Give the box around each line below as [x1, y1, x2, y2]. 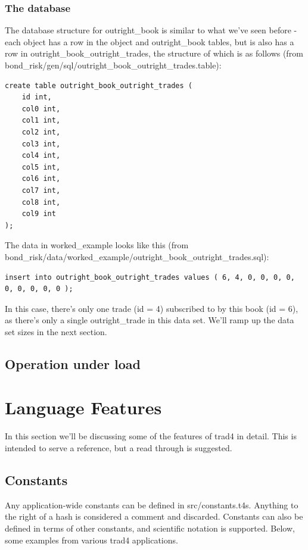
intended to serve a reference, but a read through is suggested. [5, 441, 232, 454]
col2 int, [21, 127, 61, 136]
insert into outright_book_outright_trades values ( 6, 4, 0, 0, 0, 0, [5, 273, 295, 282]
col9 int [21, 210, 56, 218]
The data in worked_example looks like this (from [5, 239, 189, 251]
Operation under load [5, 354, 141, 373]
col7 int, [21, 186, 61, 195]
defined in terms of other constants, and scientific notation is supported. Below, [5, 521, 295, 534]
